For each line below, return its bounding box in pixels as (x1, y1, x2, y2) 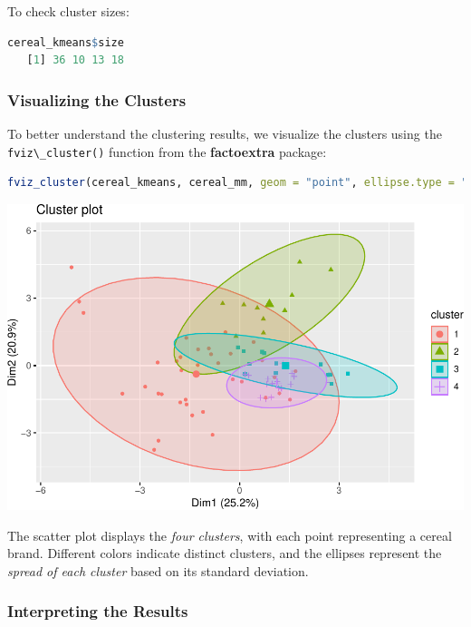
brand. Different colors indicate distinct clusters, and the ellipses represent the (7, 544, 442, 563)
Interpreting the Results (7, 600, 188, 622)
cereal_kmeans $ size (7, 35, 124, 49)
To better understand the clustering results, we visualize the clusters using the (7, 124, 442, 142)
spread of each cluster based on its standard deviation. (7, 561, 309, 580)
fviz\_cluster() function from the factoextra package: (7, 142, 327, 161)
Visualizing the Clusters (7, 88, 187, 111)
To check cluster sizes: (7, 2, 130, 20)
